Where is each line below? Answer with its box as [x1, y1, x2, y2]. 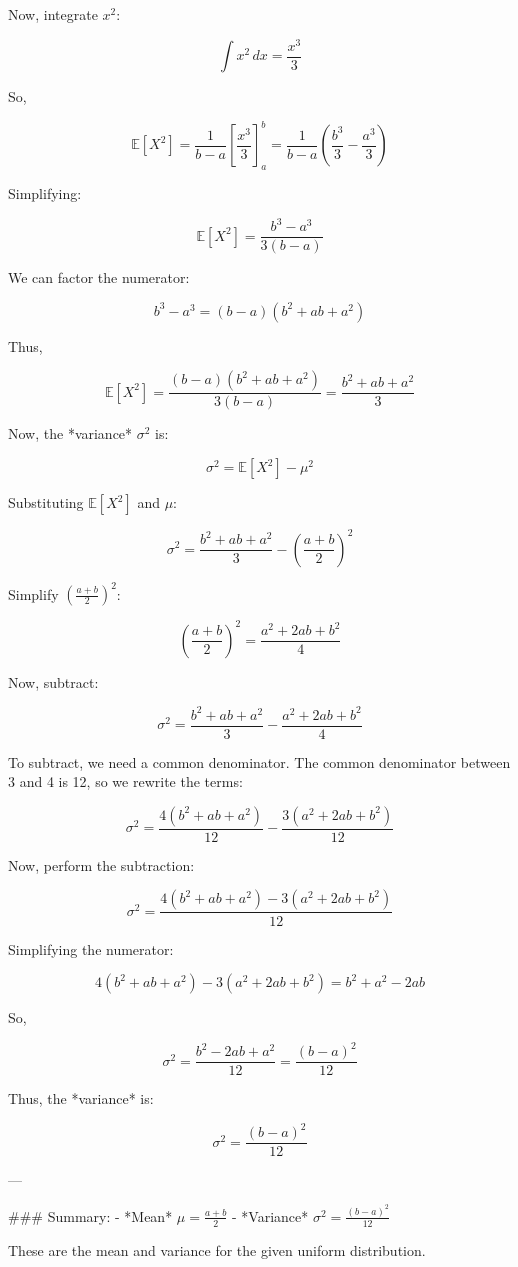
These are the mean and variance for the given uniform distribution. [8, 1239, 426, 1260]
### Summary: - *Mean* [8, 1205, 173, 1226]
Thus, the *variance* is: [8, 1088, 154, 1109]
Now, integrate [8, 4, 98, 24]
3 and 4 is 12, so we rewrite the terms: [8, 771, 243, 792]
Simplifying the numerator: [8, 938, 174, 959]
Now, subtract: [8, 671, 99, 692]
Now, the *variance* [8, 423, 133, 444]
